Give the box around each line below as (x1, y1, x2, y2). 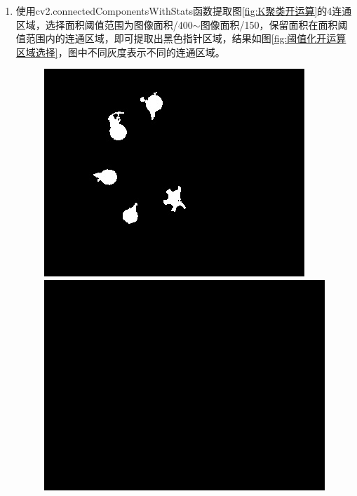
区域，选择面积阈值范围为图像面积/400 (15, 17, 193, 32)
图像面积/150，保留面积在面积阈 (200, 17, 348, 32)
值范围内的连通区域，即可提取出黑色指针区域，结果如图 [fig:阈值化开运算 (15, 31, 346, 46)
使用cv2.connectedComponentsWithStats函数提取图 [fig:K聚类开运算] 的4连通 (15, 4, 352, 18)
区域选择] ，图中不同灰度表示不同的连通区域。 (15, 44, 225, 59)
